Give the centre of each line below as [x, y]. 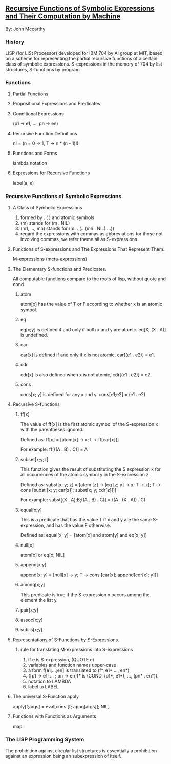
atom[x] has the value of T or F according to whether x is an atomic [91, 304]
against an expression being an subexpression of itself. [63, 756]
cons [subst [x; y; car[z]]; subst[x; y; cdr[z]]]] [68, 490]
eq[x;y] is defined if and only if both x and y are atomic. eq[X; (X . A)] [93, 329]
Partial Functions [30, 94]
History [15, 42]
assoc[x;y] [31, 620]
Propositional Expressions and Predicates [57, 104]
